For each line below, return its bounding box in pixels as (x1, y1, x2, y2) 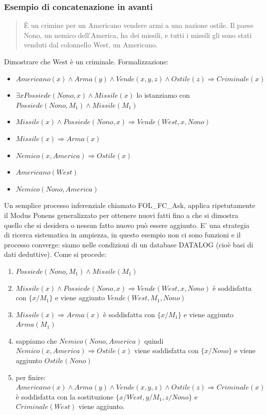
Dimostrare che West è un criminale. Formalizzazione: (4, 56, 169, 66)
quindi (144, 335, 164, 346)
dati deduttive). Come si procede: (4, 249, 107, 259)
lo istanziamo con (136, 90, 190, 100)
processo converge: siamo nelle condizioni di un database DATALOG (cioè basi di (4, 239, 254, 249)
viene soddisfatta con (134, 345, 199, 356)
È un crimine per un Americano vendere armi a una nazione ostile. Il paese (23, 20, 254, 30)
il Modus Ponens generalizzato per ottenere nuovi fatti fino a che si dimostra (4, 209, 239, 220)
